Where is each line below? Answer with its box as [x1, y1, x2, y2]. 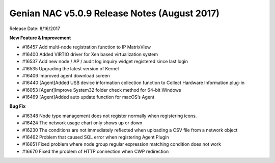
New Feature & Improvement [9, 35, 71, 41]
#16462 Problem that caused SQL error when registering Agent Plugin [22, 134, 169, 140]
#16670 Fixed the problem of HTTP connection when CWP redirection [22, 148, 169, 154]
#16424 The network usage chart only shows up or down [22, 120, 143, 126]
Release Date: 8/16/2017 [9, 25, 61, 32]
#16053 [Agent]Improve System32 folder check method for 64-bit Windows [22, 87, 181, 93]
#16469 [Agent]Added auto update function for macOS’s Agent [22, 94, 155, 100]
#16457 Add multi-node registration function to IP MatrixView [22, 44, 151, 50]
